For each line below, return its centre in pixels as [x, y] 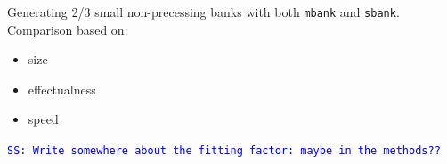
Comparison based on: [68, 29]
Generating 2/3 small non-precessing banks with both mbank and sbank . [203, 12]
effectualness [62, 89]
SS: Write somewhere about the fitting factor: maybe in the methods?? [224, 151]
